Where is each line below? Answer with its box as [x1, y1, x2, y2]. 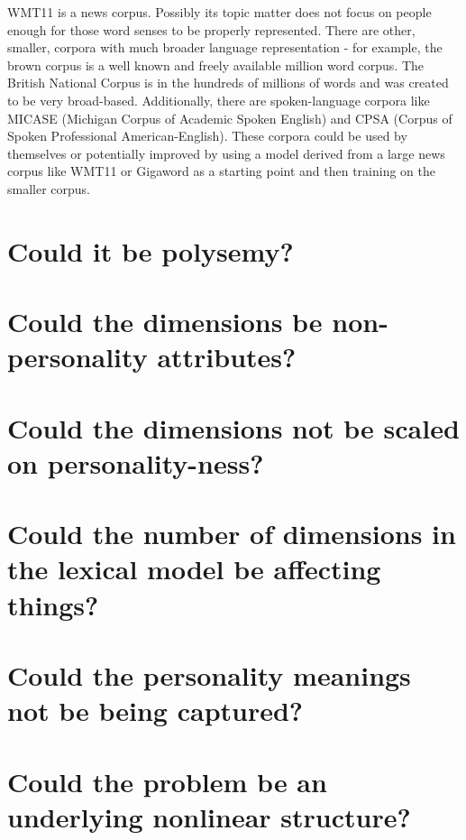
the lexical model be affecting [7, 550, 381, 587]
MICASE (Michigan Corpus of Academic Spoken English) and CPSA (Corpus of [7, 108, 452, 127]
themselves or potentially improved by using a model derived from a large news [7, 143, 445, 162]
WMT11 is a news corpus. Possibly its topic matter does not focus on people [7, 3, 432, 21]
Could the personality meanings [7, 656, 411, 693]
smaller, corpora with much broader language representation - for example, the [7, 38, 443, 57]
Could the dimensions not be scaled [7, 409, 460, 446]
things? [7, 586, 99, 623]
